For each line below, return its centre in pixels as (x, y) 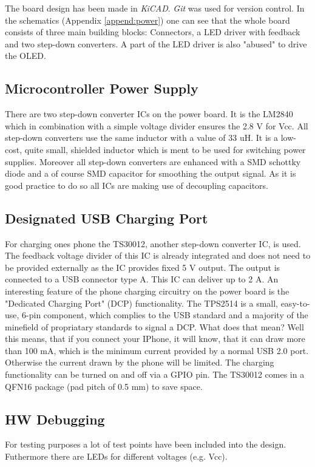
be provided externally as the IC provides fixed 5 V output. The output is (143, 267)
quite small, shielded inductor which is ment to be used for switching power (165, 149)
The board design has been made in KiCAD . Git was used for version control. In (155, 8)
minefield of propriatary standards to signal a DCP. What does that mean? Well (154, 326)
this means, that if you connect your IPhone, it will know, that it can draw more (155, 339)
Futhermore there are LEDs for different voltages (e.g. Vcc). (116, 456)
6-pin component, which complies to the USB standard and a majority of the (165, 315)
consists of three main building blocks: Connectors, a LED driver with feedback (153, 32)
